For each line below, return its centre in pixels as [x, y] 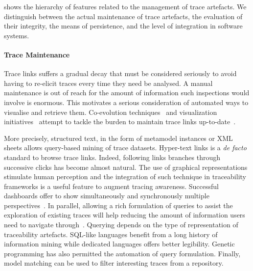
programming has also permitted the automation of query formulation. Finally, [122, 253]
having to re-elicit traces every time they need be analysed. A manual [108, 83]
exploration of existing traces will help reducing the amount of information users [125, 215]
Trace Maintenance [37, 54]
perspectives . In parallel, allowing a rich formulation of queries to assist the [118, 205]
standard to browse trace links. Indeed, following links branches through [112, 157]
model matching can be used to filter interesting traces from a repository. [114, 263]
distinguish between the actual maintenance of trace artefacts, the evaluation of [123, 16]
